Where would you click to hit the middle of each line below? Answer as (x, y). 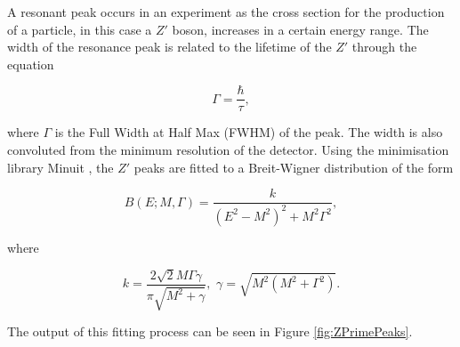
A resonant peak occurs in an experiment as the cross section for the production (226, 12)
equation (31, 64)
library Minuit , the (61, 167)
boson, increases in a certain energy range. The (300, 29)
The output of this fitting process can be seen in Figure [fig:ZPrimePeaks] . (210, 331)
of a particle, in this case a (80, 29)
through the (384, 47)
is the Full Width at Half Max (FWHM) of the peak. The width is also (249, 132)
